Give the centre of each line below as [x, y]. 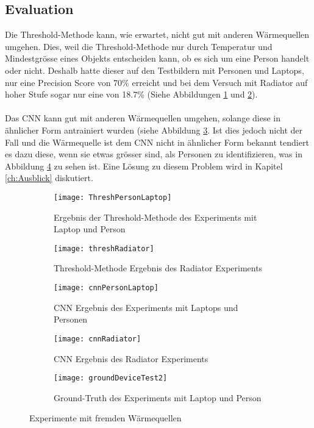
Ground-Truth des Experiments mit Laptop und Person [158, 397]
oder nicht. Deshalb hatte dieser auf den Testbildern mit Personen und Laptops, [155, 70]
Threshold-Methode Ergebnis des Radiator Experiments [158, 268]
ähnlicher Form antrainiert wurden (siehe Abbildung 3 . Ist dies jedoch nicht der [154, 130]
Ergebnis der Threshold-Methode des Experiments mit [155, 217]
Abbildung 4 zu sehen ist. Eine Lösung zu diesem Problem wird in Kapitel [144, 166]
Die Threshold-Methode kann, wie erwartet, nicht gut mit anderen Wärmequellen [157, 34]
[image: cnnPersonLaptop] [106, 288]
